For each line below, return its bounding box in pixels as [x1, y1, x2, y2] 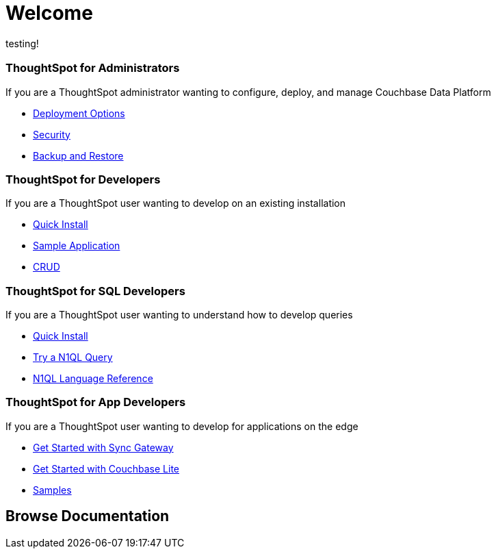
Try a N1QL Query [33, 351, 113, 364]
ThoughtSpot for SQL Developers [5, 284, 185, 298]
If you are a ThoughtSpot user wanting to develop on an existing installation [5, 197, 346, 210]
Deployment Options [33, 107, 125, 119]
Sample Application [33, 240, 120, 252]
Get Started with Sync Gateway [33, 441, 174, 453]
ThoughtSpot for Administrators [5, 61, 180, 75]
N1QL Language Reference [33, 373, 153, 385]
